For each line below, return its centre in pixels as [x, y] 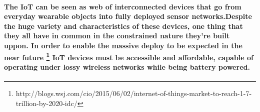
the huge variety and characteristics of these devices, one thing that [123, 26]
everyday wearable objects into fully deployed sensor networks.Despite [128, 16]
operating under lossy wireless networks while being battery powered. [127, 66]
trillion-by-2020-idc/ [46, 103]
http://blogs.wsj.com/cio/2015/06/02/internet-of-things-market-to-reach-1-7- [134, 93]
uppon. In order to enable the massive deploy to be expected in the [123, 45]
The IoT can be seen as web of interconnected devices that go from [123, 6]
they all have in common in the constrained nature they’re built [117, 36]
